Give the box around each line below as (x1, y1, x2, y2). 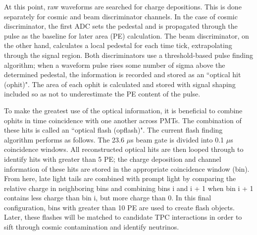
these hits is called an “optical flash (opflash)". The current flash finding (4, 125, 223, 135)
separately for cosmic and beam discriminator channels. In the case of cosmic (4, 11, 238, 21)
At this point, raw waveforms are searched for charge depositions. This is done (4, 1, 242, 11)
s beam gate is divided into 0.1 (131, 134, 224, 144)
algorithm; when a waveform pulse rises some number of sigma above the (4, 59, 225, 70)
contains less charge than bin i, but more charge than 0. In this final (4, 192, 211, 203)
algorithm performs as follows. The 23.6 (4, 134, 125, 144)
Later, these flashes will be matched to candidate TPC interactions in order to (4, 212, 242, 222)
